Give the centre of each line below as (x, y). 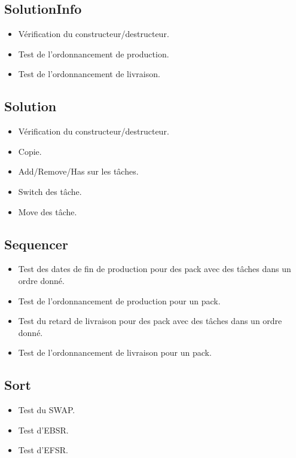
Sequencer (36, 244)
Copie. (30, 151)
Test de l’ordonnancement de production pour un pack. (119, 300)
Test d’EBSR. (43, 430)
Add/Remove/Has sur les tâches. (78, 171)
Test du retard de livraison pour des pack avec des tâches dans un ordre (150, 321)
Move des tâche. (48, 211)
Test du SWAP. (47, 410)
